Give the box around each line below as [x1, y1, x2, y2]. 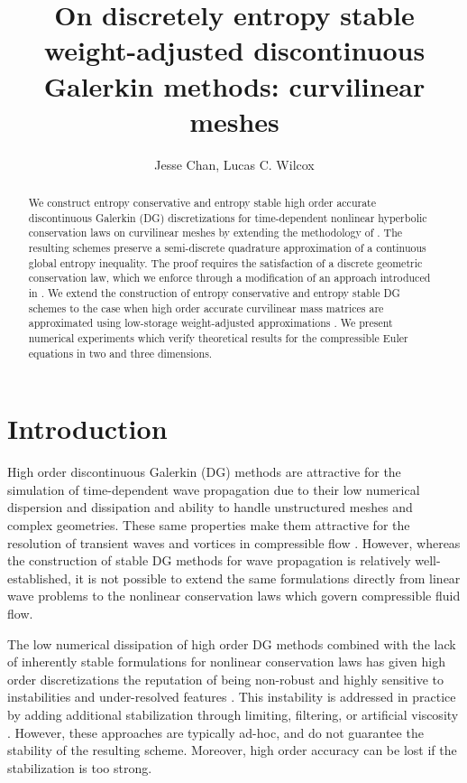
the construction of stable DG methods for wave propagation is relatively [7, 551, 411, 570]
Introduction [7, 410, 168, 447]
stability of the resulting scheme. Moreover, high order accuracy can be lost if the [7, 741, 457, 760]
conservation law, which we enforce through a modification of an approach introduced [28, 270, 431, 285]
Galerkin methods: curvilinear [43, 67, 426, 104]
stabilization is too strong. [7, 758, 152, 777]
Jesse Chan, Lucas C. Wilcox [154, 154, 315, 173]
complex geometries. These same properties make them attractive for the [7, 516, 410, 535]
